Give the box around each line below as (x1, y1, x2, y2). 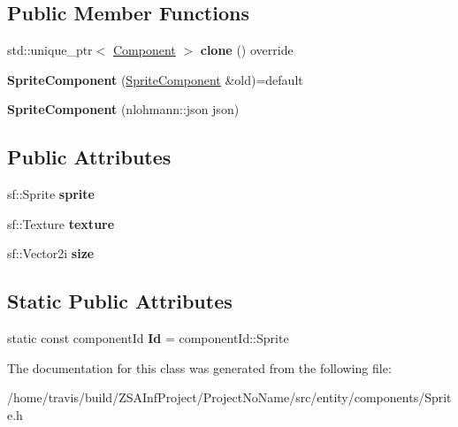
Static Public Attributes (7, 287, 233, 315)
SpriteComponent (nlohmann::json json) (7, 100, 240, 118)
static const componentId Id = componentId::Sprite (7, 329, 289, 347)
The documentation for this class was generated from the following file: (7, 358, 392, 377)
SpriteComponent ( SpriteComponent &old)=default (7, 70, 303, 88)
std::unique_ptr (7, 41, 93, 59)
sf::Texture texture (7, 214, 115, 233)
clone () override (200, 41, 294, 59)
